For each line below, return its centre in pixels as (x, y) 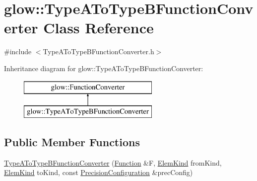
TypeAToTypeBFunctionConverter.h (98, 51)
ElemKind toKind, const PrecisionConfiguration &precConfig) (98, 172)
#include (18, 51)
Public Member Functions (72, 142)
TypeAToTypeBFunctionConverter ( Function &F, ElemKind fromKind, (113, 162)
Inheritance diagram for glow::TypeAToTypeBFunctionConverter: (104, 68)
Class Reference (98, 28)
